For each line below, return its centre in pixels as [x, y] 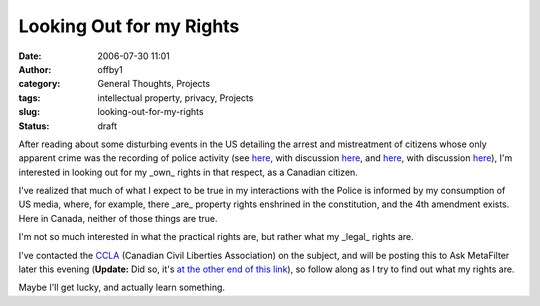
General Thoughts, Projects [153, 84]
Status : [34, 126]
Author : [35, 69]
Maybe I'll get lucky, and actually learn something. [121, 287]
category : [39, 84]
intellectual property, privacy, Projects [175, 97]
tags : [29, 97]
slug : [29, 112]
